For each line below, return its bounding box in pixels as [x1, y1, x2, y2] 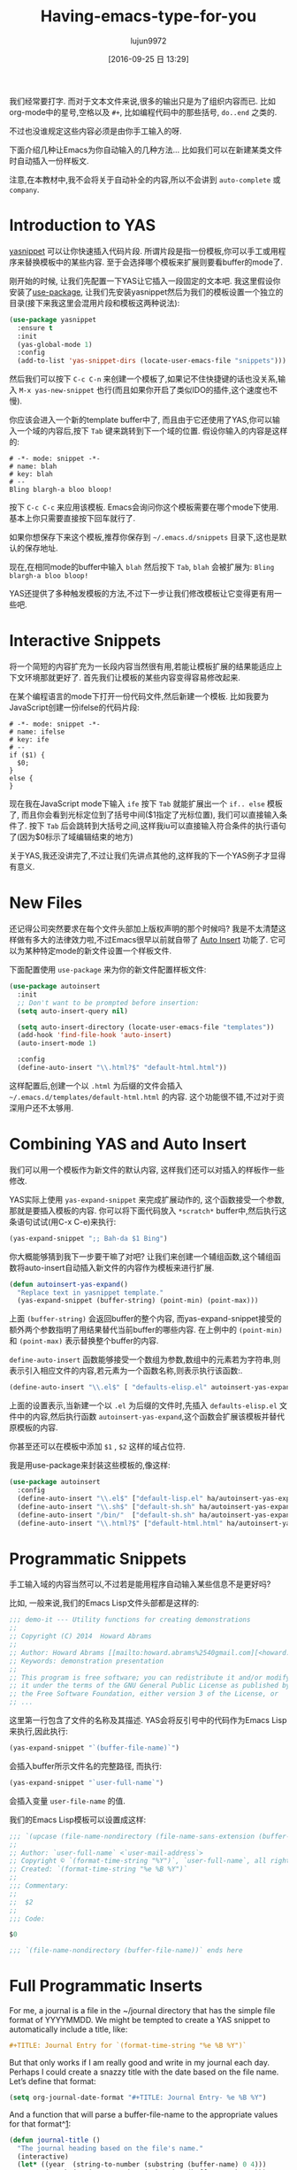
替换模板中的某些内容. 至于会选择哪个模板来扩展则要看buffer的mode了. [24, 257, 284, 267]
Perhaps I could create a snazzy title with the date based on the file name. [9, 2066, 279, 2077]
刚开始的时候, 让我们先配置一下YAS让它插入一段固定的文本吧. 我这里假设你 [9, 275, 281, 286]
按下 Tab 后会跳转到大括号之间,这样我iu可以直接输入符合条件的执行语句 [28, 820, 287, 831]
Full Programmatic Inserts [9, 1976, 203, 1997]
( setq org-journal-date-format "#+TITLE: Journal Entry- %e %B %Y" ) [9, 2093, 267, 2102]
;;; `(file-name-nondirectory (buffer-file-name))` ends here [9, 1946, 243, 1955]
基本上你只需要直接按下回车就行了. [9, 513, 136, 524]
